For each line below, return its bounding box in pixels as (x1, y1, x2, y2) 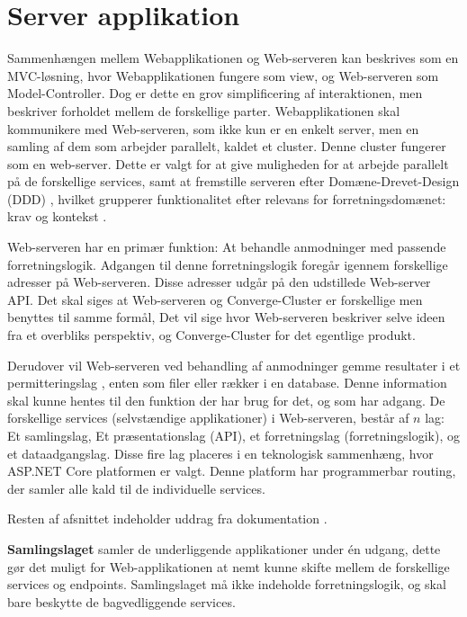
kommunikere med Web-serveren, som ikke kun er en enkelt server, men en (7, 119, 419, 138)
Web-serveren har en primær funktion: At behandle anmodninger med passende (7, 237, 446, 256)
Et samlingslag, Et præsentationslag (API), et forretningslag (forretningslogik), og (7, 426, 460, 444)
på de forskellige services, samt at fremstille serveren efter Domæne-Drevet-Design (7, 172, 460, 191)
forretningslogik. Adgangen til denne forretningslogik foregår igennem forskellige (7, 255, 448, 273)
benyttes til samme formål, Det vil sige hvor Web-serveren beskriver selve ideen (7, 308, 445, 326)
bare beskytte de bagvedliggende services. (7, 592, 236, 611)
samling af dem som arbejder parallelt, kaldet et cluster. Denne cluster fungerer (7, 137, 446, 156)
